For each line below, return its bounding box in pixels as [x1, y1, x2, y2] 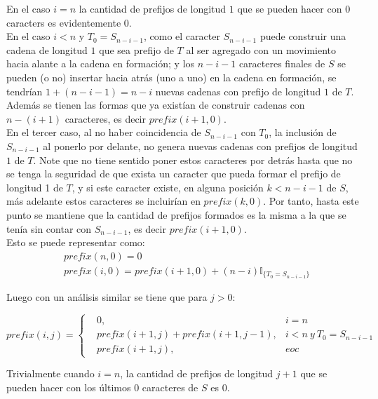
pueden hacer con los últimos [6, 379, 131, 394]
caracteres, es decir [65, 111, 146, 126]
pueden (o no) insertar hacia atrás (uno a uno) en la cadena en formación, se [6, 69, 337, 84]
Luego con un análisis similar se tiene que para [6, 290, 208, 304]
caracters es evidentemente [6, 15, 121, 29]
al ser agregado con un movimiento [186, 42, 337, 57]
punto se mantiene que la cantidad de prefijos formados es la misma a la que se [6, 207, 346, 222]
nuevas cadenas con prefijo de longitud [155, 83, 321, 98]
